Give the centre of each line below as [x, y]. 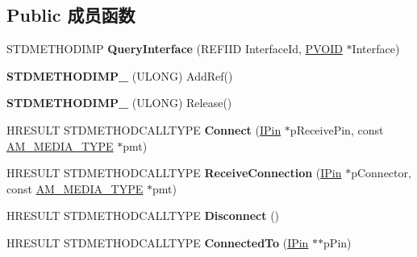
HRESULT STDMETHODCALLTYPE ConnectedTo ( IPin [158, 242]
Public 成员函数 [71, 15]
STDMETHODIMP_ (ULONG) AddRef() [120, 75]
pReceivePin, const [337, 129]
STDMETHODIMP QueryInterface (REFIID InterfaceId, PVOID [175, 49]
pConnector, [381, 173]
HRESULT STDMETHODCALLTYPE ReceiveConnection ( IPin [174, 173]
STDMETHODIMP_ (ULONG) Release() [119, 103]
